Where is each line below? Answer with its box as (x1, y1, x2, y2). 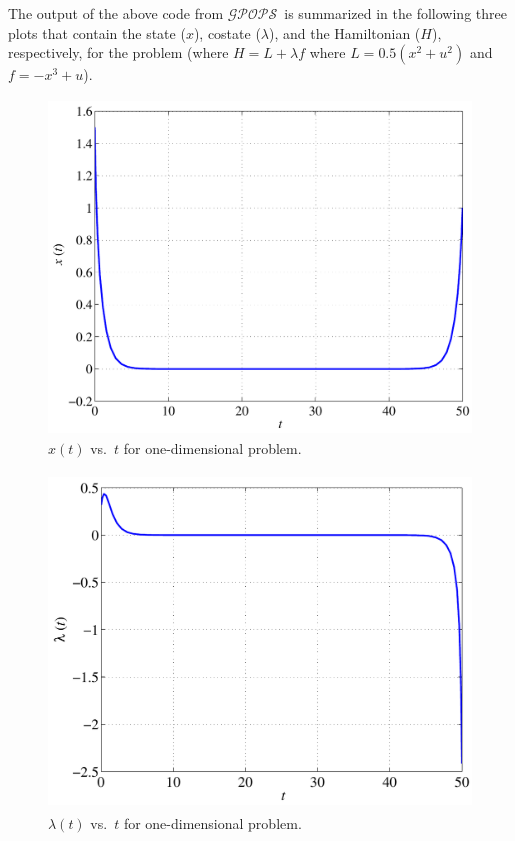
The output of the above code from (8, 3, 224, 23)
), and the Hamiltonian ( (269, 22, 421, 43)
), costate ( (193, 22, 261, 43)
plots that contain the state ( (8, 22, 186, 43)
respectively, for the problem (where (8, 42, 229, 63)
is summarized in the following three (284, 3, 507, 23)
